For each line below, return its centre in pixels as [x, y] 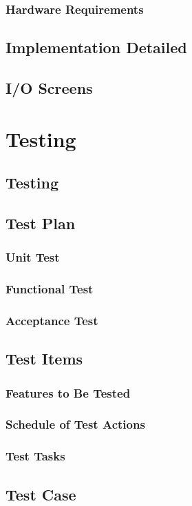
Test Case [41, 494]
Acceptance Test [52, 320]
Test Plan [41, 223]
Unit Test [33, 257]
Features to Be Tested [68, 392]
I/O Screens [49, 88]
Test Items [44, 359]
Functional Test [50, 289]
